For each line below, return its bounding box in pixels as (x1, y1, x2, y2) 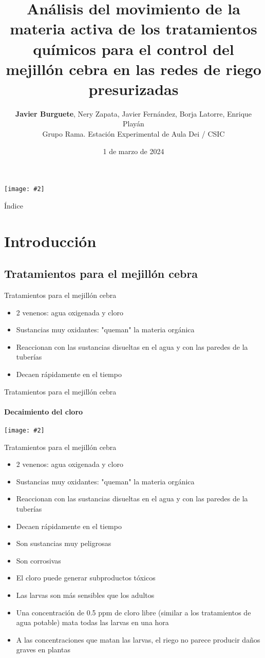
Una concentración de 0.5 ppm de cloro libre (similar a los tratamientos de (16, 607, 251, 617)
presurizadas (88, 78, 179, 99)
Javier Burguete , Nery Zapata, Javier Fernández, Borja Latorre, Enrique (15, 108, 252, 119)
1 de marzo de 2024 (103, 145, 164, 156)
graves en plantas (16, 644, 70, 655)
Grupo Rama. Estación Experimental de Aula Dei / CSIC (42, 128, 225, 139)
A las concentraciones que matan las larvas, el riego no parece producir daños (16, 634, 260, 645)
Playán (123, 118, 144, 129)
